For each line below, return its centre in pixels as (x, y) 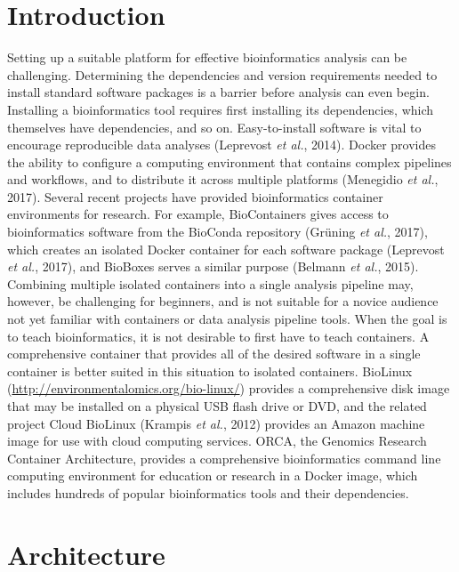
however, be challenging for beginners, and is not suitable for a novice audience (223, 301)
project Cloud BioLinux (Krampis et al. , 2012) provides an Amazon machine (216, 423)
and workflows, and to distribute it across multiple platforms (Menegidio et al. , (223, 179)
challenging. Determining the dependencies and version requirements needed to (222, 74)
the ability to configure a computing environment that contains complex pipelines (229, 161)
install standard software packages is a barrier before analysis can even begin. (218, 92)
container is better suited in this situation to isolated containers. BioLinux (210, 371)
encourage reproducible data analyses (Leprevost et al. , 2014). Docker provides (222, 145)
